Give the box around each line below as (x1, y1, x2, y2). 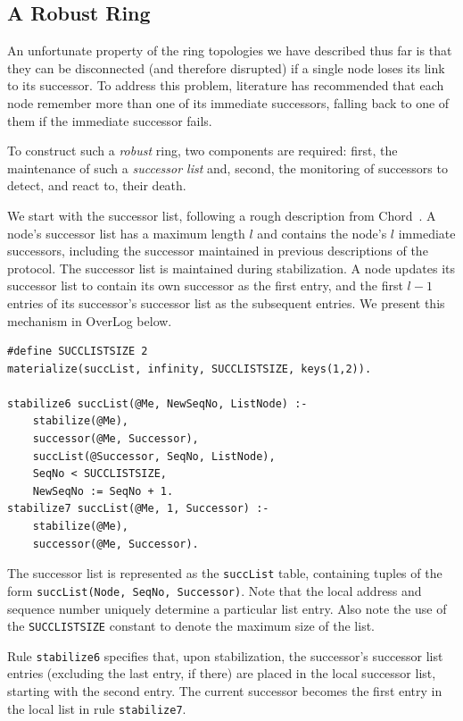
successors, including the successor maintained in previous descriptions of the (7, 241, 428, 260)
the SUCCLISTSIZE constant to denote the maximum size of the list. (7, 616, 375, 635)
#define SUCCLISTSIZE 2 (7, 345, 148, 358)
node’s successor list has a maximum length (7, 223, 245, 242)
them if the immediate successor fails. (7, 111, 212, 130)
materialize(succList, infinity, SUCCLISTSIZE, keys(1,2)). (7, 362, 372, 375)
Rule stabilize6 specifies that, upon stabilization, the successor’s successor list (7, 646, 443, 665)
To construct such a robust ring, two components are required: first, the (7, 141, 398, 160)
